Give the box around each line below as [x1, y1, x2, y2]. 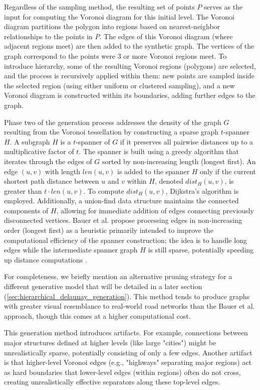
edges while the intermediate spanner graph [4, 244, 138, 255]
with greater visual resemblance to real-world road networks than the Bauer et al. [4, 301, 255, 311]
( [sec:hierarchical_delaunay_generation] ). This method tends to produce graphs [4, 291, 250, 301]
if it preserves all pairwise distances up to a [120, 136, 253, 147]
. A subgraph [10, 136, 50, 147]
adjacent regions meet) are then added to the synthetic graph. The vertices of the [4, 41, 254, 51]
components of [4, 205, 49, 215]
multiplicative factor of [4, 146, 74, 157]
